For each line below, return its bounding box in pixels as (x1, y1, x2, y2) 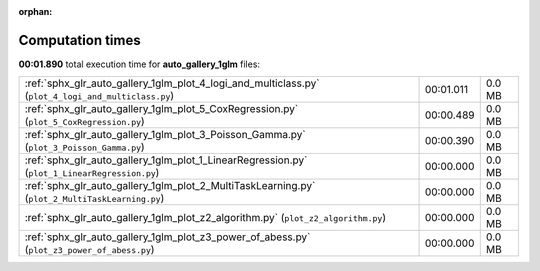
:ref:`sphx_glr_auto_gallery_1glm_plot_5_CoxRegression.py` (24, 102, 299, 116)
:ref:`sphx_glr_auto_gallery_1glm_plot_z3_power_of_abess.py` (24, 230, 311, 244)
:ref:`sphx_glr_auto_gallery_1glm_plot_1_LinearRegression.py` (24, 153, 308, 167)
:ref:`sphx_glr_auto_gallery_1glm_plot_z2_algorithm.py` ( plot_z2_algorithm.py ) (24, 211, 387, 225)
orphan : (18, 6, 53, 17)
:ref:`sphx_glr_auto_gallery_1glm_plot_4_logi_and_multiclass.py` (24, 76, 320, 90)
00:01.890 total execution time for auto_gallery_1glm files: (18, 58, 260, 70)
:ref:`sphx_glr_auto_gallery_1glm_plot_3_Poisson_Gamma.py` (24, 128, 306, 142)
